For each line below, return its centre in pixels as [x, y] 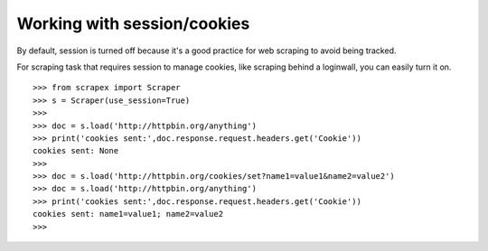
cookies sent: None [76, 151]
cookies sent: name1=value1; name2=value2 [128, 214]
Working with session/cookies [133, 23]
